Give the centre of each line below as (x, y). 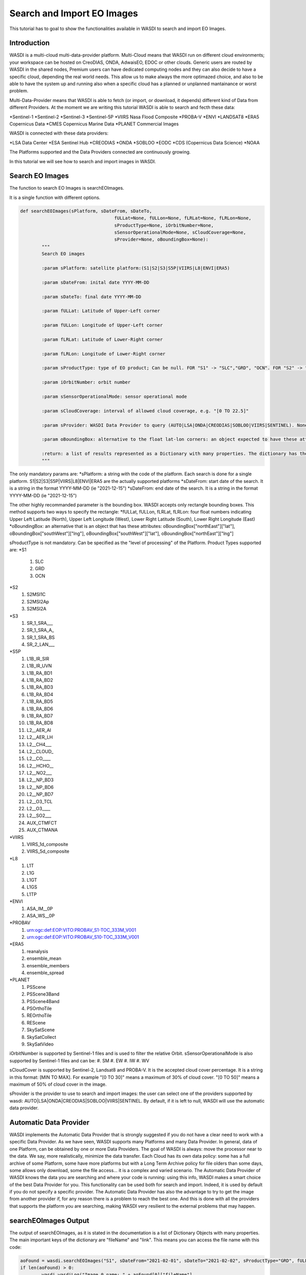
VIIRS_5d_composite (48, 851)
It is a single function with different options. (55, 197)
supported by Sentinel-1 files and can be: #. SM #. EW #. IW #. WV (80, 1060)
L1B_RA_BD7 (40, 716)
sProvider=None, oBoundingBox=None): (161, 239)
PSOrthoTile (39, 1008)
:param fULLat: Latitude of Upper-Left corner (101, 311)
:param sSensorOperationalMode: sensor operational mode (114, 396)
